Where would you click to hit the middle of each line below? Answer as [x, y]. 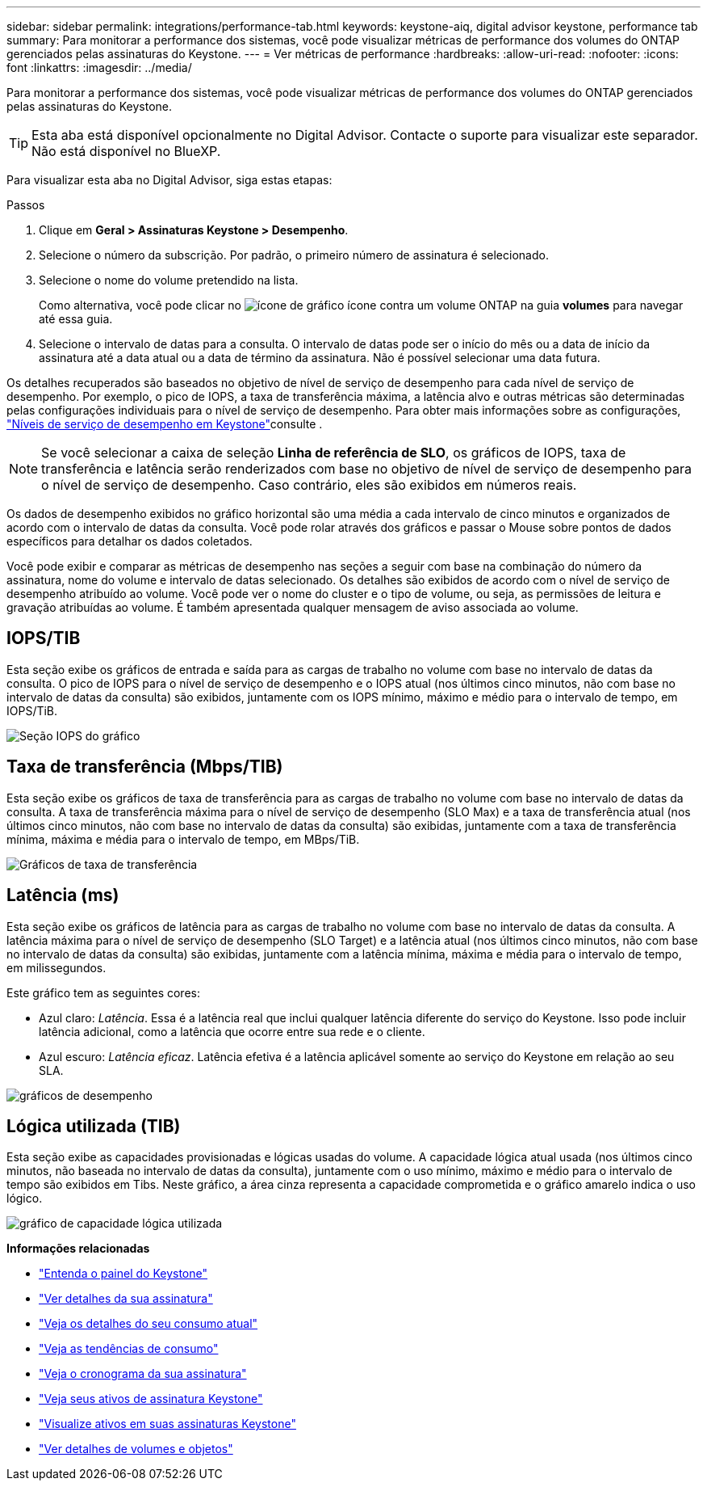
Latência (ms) [63, 895]
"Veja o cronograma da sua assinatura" [143, 1374]
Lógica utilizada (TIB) [94, 1126]
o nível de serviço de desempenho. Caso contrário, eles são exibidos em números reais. [309, 485]
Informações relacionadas [78, 1249]
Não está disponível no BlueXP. [126, 151]
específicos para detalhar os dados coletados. [130, 541]
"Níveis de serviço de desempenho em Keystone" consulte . [165, 424]
